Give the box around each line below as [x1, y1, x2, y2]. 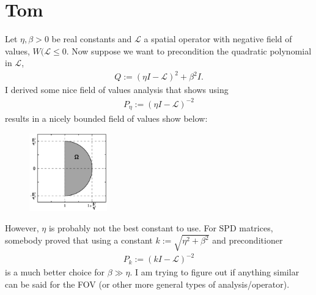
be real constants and [51, 32, 132, 45]
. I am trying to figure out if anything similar [130, 266, 299, 278]
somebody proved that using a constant [5, 234, 153, 247]
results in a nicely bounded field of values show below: [5, 112, 208, 125]
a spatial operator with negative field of [144, 32, 292, 45]
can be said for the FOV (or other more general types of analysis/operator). [5, 277, 290, 290]
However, [5, 222, 39, 234]
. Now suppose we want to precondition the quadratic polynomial [66, 44, 312, 57]
